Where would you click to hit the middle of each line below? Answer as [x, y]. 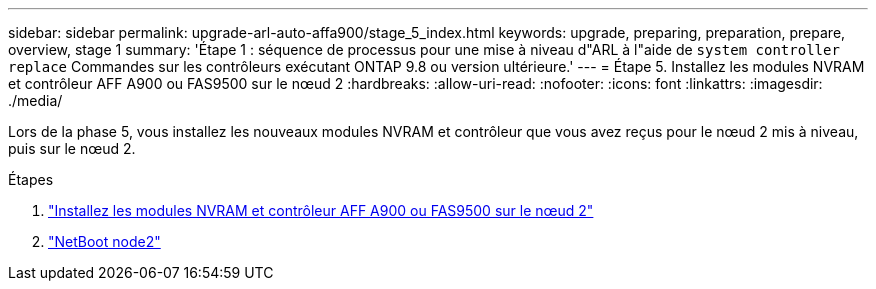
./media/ [35, 100]
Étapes [31, 179]
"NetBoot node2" [104, 241]
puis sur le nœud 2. [72, 148]
